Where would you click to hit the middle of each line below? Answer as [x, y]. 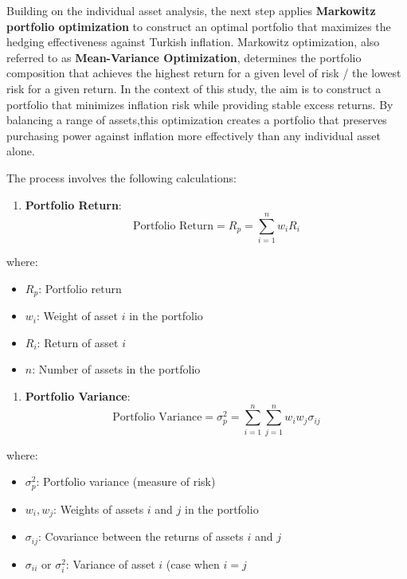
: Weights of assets [99, 509]
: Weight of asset [78, 316]
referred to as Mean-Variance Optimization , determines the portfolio [184, 57]
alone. [21, 151]
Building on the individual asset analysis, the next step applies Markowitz [191, 10]
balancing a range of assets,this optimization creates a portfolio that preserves [197, 120]
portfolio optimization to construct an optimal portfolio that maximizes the [199, 26]
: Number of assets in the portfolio [116, 369]
